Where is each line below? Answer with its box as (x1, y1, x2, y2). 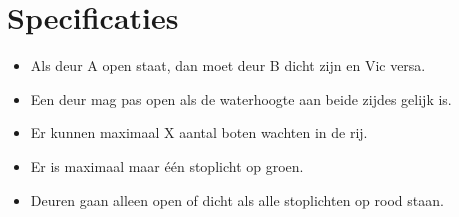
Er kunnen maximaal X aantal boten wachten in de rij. (30, 122, 368, 143)
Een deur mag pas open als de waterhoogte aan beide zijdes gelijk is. (30, 88, 452, 109)
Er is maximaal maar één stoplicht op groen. (30, 155, 304, 176)
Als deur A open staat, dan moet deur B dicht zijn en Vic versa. (30, 55, 426, 76)
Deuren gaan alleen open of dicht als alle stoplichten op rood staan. (30, 189, 444, 210)
